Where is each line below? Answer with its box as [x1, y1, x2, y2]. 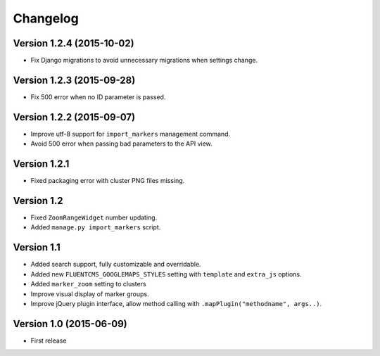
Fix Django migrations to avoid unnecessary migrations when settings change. [30, 56, 258, 65]
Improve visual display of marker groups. [30, 289, 149, 298]
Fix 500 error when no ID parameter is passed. [30, 92, 166, 101]
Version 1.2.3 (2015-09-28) [13, 74, 136, 86]
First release [30, 336, 67, 345]
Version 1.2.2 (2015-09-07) [13, 111, 136, 123]
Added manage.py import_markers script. [30, 223, 161, 231]
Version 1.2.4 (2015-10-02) [13, 37, 134, 49]
